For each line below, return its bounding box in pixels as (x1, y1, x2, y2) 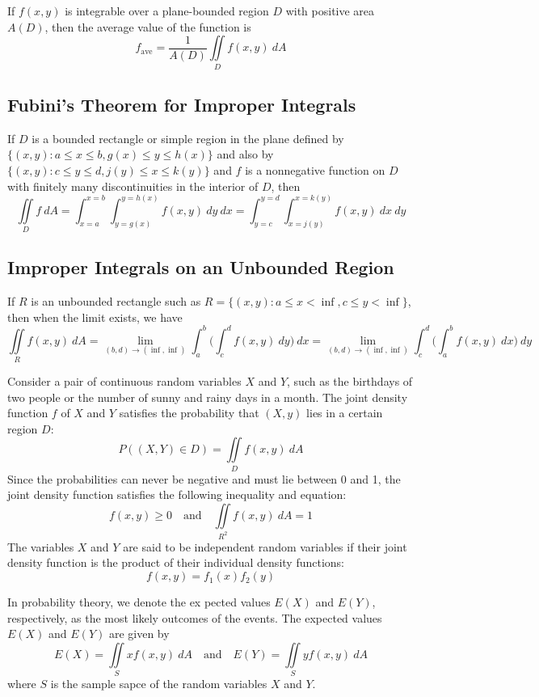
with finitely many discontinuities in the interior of (7, 177, 259, 194)
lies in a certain (306, 404, 383, 421)
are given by (108, 625, 170, 642)
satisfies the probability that (119, 404, 259, 421)
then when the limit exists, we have (7, 308, 183, 325)
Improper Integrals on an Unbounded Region (7, 255, 394, 280)
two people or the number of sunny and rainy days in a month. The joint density (7, 388, 408, 405)
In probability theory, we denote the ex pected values (7, 594, 271, 610)
